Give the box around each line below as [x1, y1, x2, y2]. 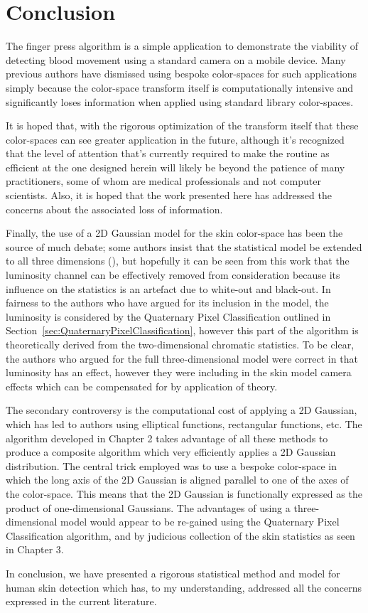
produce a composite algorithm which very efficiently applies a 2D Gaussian [6, 444, 336, 459]
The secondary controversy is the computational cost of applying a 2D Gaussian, [6, 403, 357, 417]
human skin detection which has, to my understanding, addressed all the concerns [6, 580, 362, 595]
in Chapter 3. [6, 542, 64, 557]
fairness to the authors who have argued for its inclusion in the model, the [6, 295, 329, 310]
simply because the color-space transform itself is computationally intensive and [6, 80, 354, 95]
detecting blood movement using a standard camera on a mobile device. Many [6, 52, 346, 67]
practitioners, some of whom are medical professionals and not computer [6, 174, 321, 188]
